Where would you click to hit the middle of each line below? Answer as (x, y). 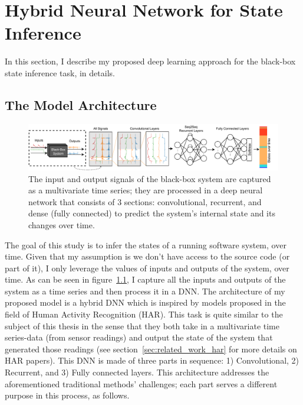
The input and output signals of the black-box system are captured (150, 178)
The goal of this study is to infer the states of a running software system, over (146, 244)
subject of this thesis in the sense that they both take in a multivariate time (142, 325)
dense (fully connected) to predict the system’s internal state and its (152, 213)
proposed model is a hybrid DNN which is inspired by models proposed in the (145, 302)
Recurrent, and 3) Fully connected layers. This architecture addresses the (137, 372)
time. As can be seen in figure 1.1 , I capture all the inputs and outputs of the (145, 279)
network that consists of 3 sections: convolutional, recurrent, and (145, 201)
